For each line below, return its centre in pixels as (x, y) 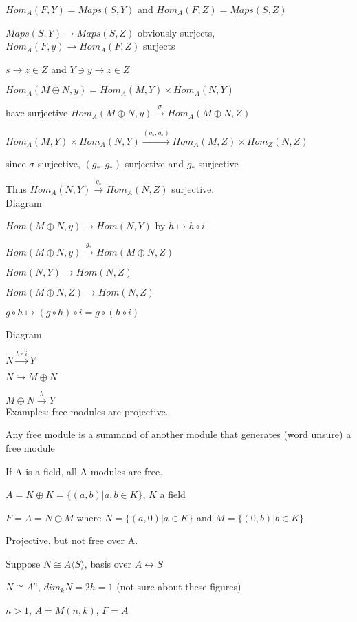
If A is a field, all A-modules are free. (84, 471)
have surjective (37, 113)
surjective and (154, 163)
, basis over (108, 563)
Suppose (23, 563)
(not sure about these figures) (179, 587)
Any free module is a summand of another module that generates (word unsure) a (178, 434)
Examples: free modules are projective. (87, 411)
